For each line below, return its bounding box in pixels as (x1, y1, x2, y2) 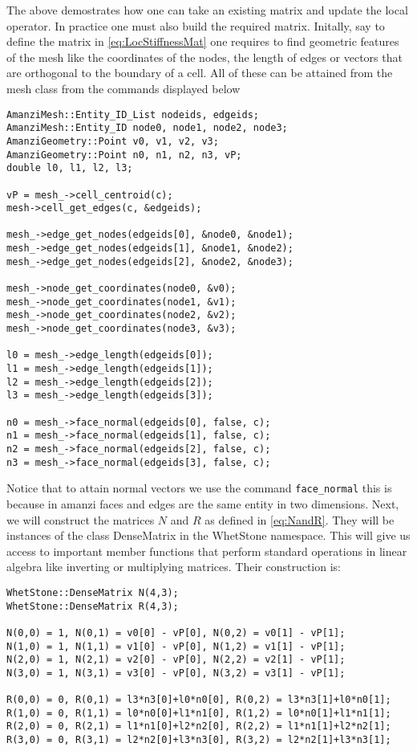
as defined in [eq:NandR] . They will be (204, 511, 395, 528)
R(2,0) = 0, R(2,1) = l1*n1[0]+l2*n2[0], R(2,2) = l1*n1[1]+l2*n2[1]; (6, 720, 391, 733)
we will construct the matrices (6, 511, 155, 528)
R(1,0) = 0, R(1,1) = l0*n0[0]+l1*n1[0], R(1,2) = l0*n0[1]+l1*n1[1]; (6, 707, 391, 719)
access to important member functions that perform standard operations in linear (6, 542, 407, 559)
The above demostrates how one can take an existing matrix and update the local (6, 2, 408, 18)
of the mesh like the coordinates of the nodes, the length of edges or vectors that (6, 48, 403, 65)
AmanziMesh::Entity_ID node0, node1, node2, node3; (6, 122, 288, 134)
